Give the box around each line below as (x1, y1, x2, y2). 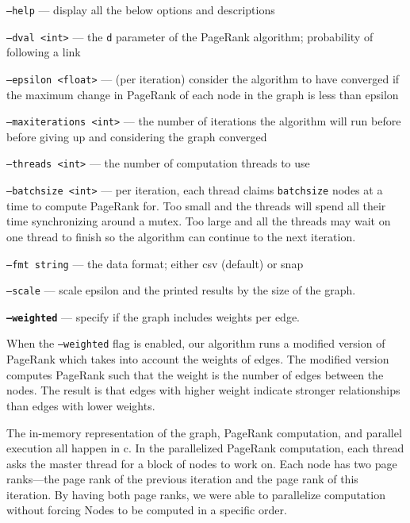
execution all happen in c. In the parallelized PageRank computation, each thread (6, 440, 404, 456)
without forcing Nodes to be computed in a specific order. (6, 502, 287, 518)
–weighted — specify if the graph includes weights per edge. (6, 308, 301, 325)
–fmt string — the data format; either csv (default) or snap (6, 255, 304, 271)
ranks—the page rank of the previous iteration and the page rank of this (6, 471, 358, 487)
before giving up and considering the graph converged (6, 128, 267, 144)
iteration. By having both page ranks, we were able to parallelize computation (6, 486, 385, 502)
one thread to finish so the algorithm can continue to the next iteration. (6, 228, 356, 244)
